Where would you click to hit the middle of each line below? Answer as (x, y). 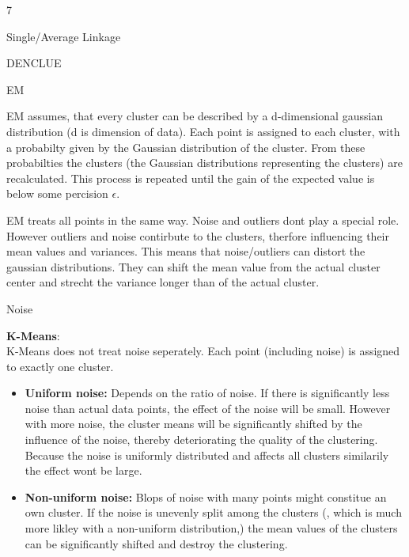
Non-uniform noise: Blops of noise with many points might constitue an (206, 496)
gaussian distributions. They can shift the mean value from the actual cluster (193, 266)
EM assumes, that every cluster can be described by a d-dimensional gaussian (195, 116)
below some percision (57, 193)
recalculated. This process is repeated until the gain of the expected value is (191, 178)
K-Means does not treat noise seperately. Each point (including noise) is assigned (203, 351)
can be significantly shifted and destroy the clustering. (156, 543)
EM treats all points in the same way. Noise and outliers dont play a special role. (203, 220)
